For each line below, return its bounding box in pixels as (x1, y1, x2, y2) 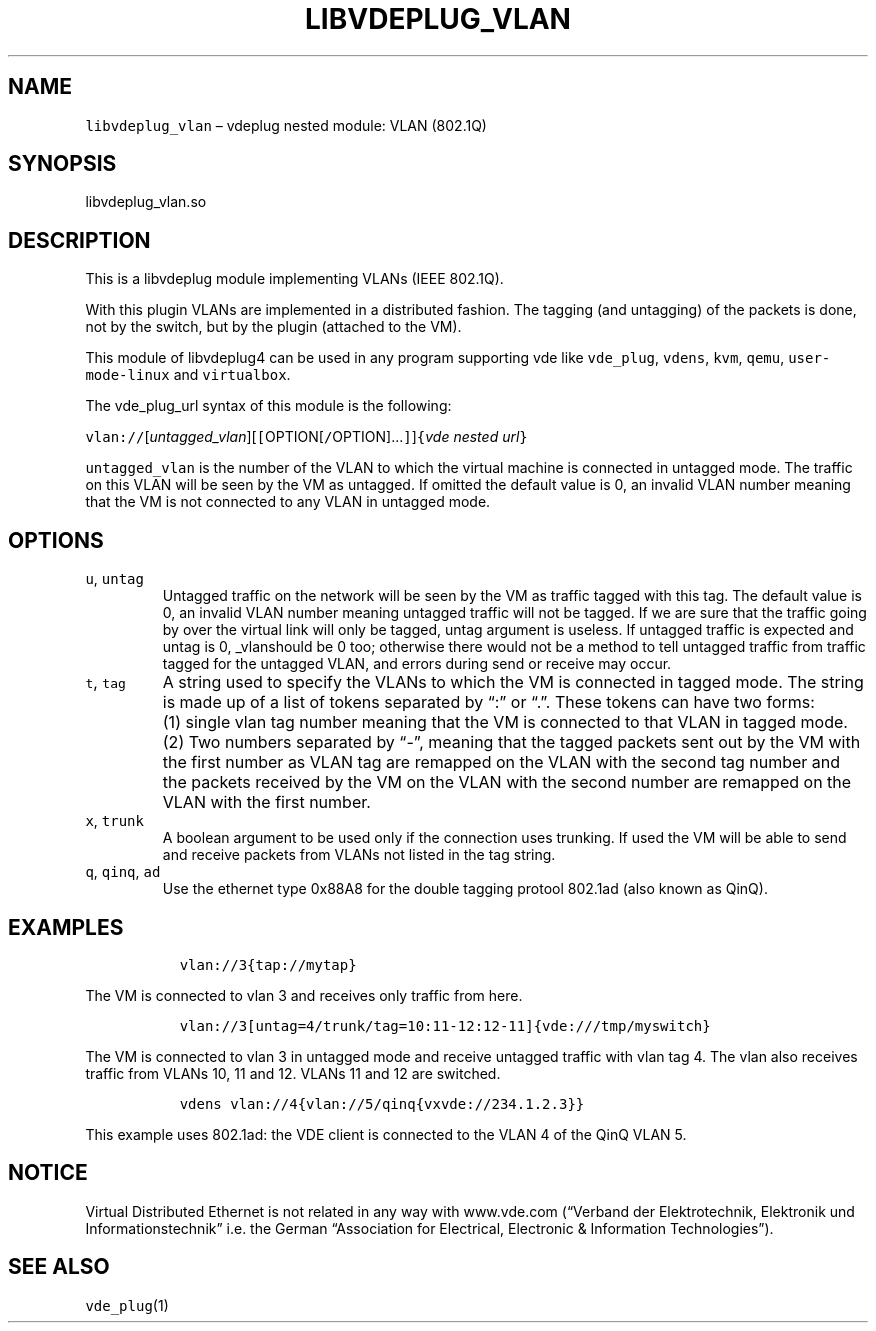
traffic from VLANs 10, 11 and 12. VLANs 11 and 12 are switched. (85, 1064, 501, 1082)
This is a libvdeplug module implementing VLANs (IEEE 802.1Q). (85, 270, 504, 288)
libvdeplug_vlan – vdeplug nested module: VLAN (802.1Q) (85, 116, 487, 134)
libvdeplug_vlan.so (85, 193, 207, 211)
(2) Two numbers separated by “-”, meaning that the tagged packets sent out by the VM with (162, 732, 861, 753)
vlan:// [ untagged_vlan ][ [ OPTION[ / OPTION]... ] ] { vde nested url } (85, 428, 528, 446)
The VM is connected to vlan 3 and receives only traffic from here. (85, 986, 523, 1004)
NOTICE (8, 1160, 88, 1186)
